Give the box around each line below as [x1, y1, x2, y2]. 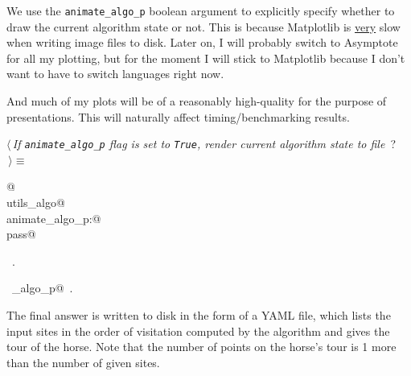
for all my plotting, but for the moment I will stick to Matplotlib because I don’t [6, 49, 405, 66]
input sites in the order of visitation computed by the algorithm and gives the [6, 322, 390, 339]
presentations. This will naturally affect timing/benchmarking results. [6, 108, 350, 125]
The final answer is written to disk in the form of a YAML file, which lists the [6, 307, 391, 324]
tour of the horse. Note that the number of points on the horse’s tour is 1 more [6, 338, 397, 355]
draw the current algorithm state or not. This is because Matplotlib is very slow [6, 18, 401, 35]
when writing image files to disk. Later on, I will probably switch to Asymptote [6, 34, 398, 51]
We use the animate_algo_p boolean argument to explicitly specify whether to [6, 2, 395, 19]
